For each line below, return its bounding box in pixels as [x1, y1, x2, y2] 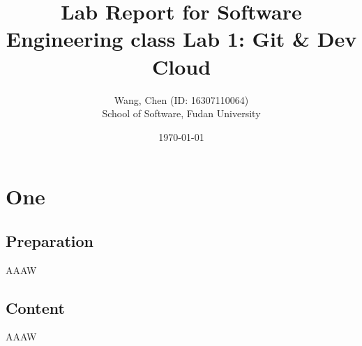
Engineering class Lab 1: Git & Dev [6, 24, 357, 53]
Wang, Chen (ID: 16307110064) [114, 92, 249, 107]
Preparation [6, 230, 93, 251]
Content [6, 296, 65, 318]
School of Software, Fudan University [102, 106, 261, 121]
